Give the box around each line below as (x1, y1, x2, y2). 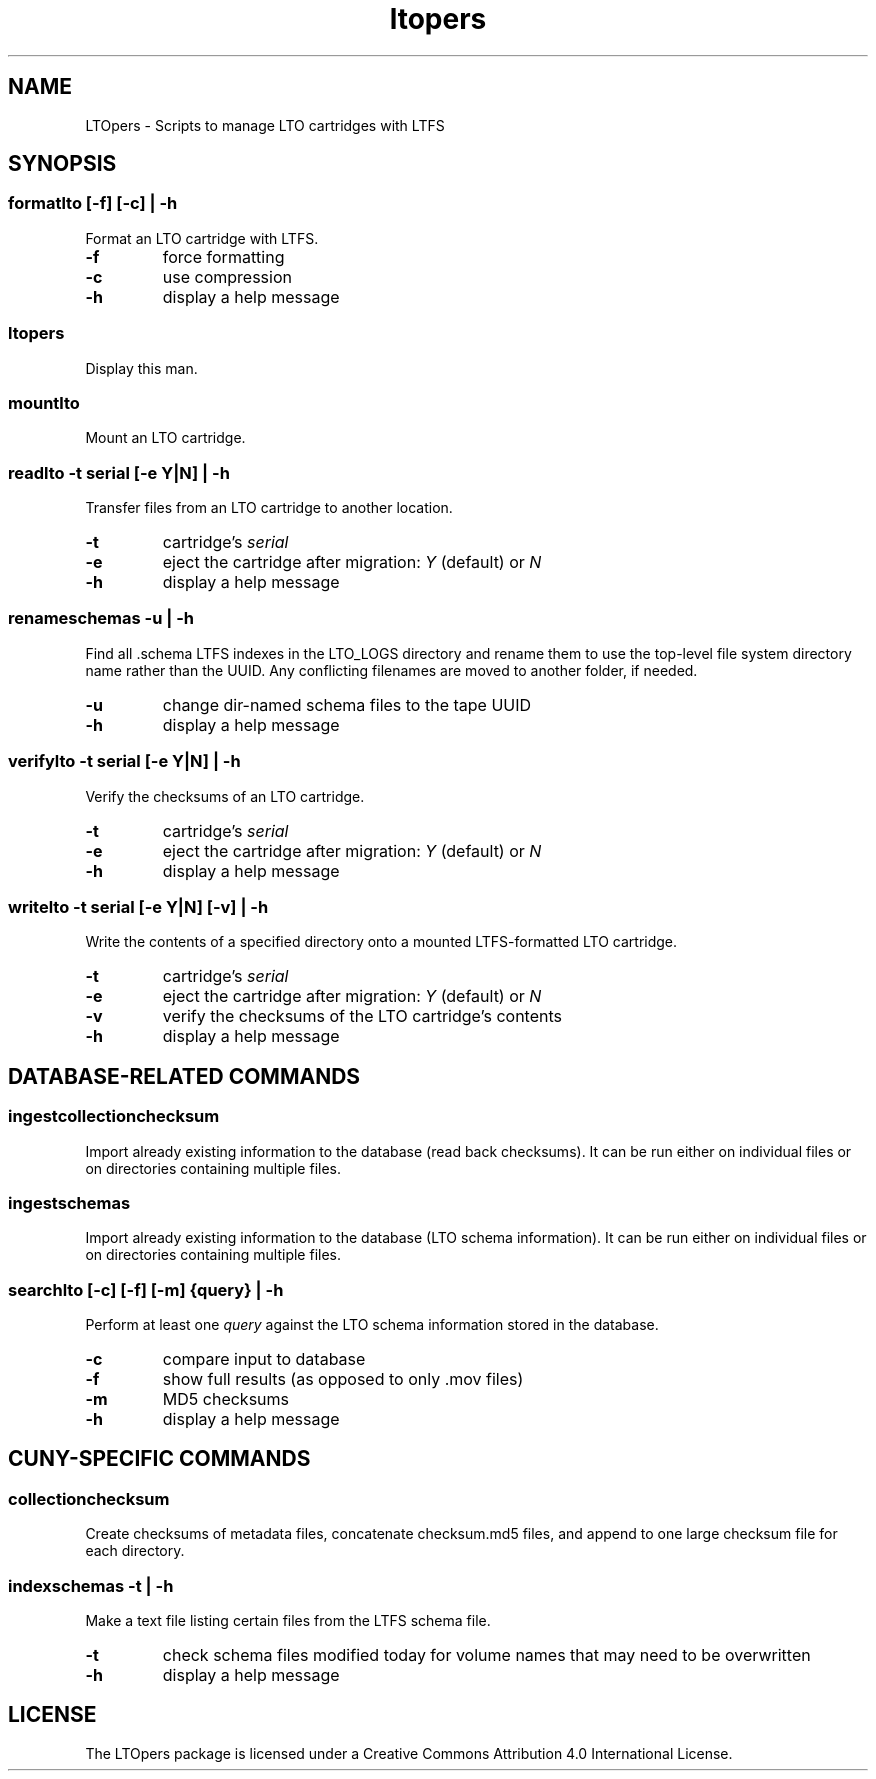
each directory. (85, 1542, 185, 1560)
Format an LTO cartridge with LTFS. (85, 229, 319, 247)
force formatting (162, 246, 285, 267)
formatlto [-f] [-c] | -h (8, 193, 178, 214)
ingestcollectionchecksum (8, 1106, 220, 1127)
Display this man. (85, 359, 198, 377)
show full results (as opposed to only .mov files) (162, 1369, 524, 1390)
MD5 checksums (162, 1389, 289, 1410)
